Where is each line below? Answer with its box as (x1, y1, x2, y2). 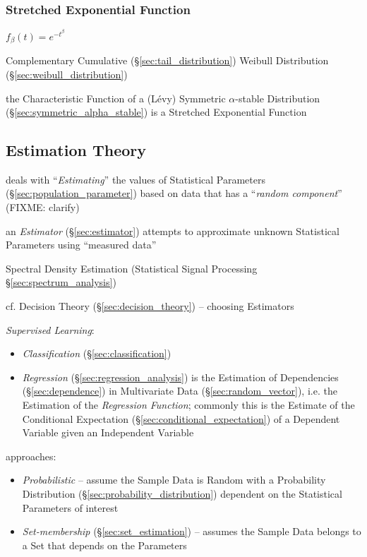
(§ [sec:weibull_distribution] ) (6, 66, 128, 81)
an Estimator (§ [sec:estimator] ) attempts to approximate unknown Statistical (6, 223, 339, 238)
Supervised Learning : (6, 322, 95, 337)
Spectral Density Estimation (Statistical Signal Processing (6, 260, 258, 275)
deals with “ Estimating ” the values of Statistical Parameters (6, 172, 265, 186)
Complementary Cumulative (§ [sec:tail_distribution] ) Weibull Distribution (6, 53, 329, 68)
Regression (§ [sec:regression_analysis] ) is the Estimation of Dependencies (22, 369, 339, 384)
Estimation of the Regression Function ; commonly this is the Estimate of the (22, 397, 355, 412)
